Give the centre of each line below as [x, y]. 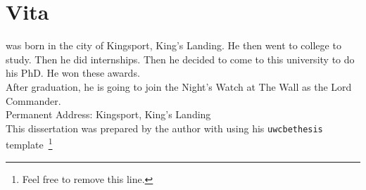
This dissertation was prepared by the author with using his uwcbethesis [164, 128]
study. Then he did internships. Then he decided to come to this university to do [180, 59]
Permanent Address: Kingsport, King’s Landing [108, 114]
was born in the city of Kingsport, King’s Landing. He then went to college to [173, 45]
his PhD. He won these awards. [73, 73]
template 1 [29, 143]
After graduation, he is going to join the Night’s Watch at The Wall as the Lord [179, 86]
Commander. [33, 100]
